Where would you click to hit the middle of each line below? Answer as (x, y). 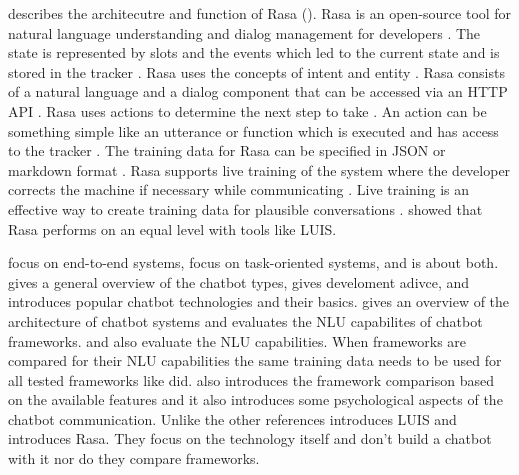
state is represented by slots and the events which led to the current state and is (254, 52)
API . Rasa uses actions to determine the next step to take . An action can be (247, 110)
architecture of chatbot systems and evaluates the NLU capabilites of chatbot (245, 320)
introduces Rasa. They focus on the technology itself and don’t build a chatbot (250, 438)
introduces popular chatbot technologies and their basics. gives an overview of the (259, 301)
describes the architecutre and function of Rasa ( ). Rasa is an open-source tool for (260, 13)
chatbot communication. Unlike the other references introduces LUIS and (232, 418)
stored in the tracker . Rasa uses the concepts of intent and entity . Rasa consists (256, 71)
